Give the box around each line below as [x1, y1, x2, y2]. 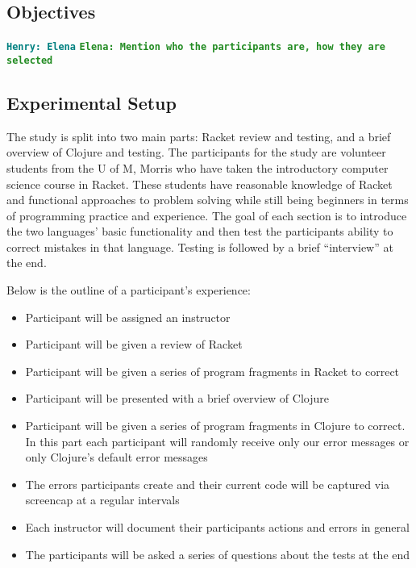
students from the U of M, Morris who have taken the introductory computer [6, 159, 389, 176]
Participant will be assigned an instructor [25, 308, 231, 325]
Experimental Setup [6, 90, 177, 115]
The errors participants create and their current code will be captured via [25, 475, 390, 492]
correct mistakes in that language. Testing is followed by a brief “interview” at [6, 238, 393, 255]
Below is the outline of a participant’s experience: [6, 282, 251, 299]
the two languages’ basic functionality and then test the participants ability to [6, 223, 393, 240]
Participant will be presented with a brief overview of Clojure [25, 390, 329, 407]
